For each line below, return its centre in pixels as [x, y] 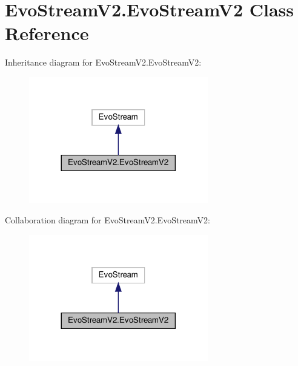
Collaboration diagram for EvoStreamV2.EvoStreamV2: [108, 220]
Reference [47, 33]
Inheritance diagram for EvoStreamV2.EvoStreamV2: [103, 62]
